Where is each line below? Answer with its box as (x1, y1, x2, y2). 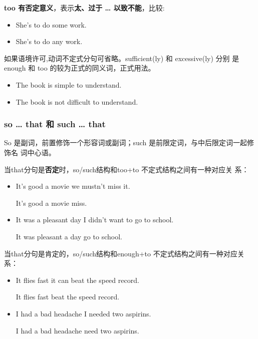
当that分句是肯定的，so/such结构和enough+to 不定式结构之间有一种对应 (4, 248, 237, 258)
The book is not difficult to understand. (16, 96, 138, 107)
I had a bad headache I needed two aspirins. (16, 308, 151, 318)
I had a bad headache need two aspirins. (16, 325, 139, 335)
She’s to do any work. (16, 36, 83, 47)
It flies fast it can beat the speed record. (16, 274, 139, 285)
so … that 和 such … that (4, 118, 106, 130)
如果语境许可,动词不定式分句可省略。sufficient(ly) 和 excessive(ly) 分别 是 (4, 53, 239, 63)
